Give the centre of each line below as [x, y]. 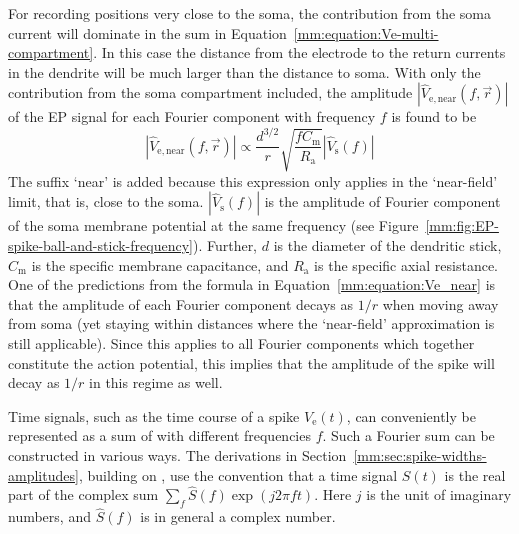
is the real [475, 474]
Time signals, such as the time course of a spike [154, 415]
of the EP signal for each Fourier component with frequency [192, 116]
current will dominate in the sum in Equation [147, 32]
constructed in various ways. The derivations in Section [177, 454]
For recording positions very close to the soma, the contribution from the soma [250, 13]
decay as [34, 382]
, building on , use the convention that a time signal [238, 474]
